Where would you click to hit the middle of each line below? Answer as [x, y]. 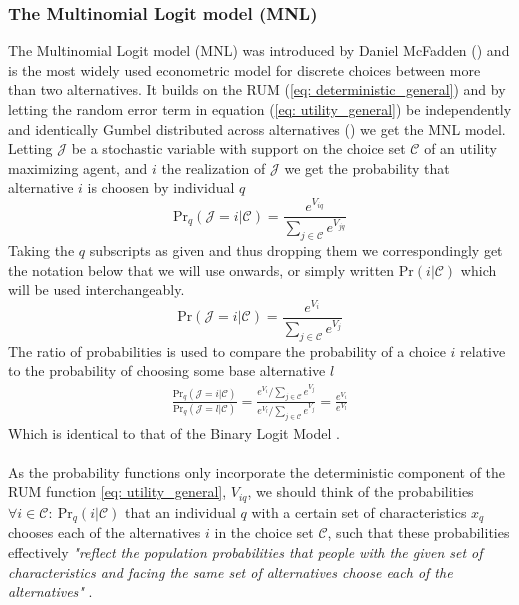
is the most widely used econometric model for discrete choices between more [244, 69]
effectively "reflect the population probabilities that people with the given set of [245, 551]
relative [483, 350]
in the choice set [264, 532]
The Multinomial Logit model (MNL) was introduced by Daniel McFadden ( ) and [259, 50]
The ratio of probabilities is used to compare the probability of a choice [227, 350]
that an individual [180, 511]
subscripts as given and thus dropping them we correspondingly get [296, 249]
